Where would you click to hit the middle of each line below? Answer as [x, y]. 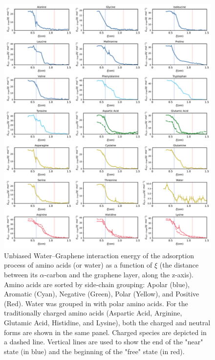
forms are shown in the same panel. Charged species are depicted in [105, 332]
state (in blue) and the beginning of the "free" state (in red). [94, 351]
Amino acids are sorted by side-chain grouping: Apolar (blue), [97, 284]
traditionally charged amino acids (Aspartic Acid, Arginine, [93, 313]
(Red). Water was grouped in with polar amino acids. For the [96, 303]
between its [21, 274]
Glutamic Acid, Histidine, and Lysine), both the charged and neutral [107, 322]
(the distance [179, 265]
